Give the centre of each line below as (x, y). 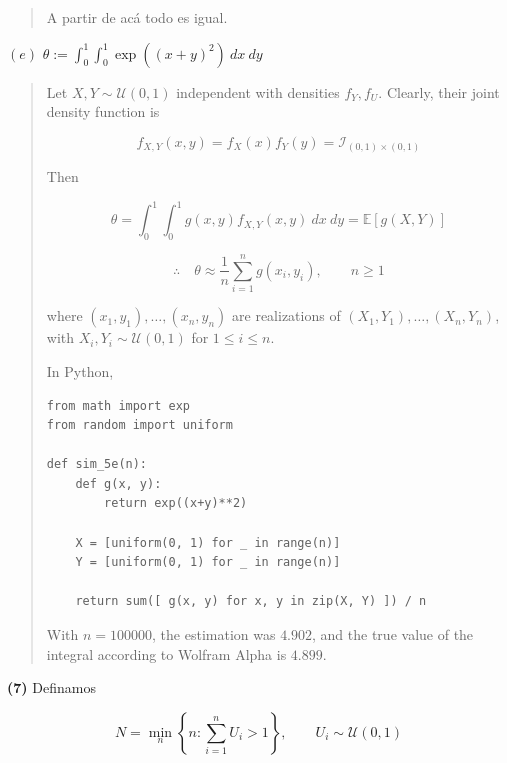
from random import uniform (139, 425)
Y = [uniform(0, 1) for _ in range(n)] (208, 562)
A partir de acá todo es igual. (137, 17)
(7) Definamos (51, 687)
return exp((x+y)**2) (176, 503)
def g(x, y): (118, 483)
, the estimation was (214, 634)
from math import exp (118, 405)
